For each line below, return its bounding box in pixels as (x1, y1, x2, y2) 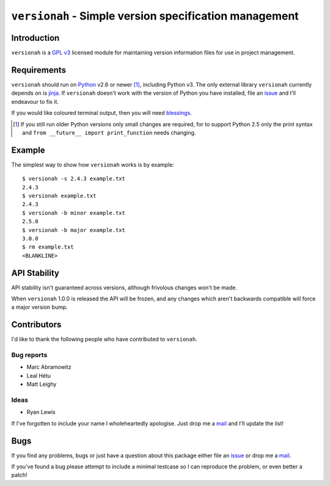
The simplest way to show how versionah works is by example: (11, 161, 174, 168)
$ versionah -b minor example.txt (22, 209, 125, 216)
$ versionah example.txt (22, 192, 97, 199)
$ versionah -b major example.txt (22, 227, 125, 233)
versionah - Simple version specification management (11, 9, 299, 23)
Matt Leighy (26, 380, 57, 388)
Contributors (11, 319, 62, 330)
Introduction (11, 32, 60, 43)
